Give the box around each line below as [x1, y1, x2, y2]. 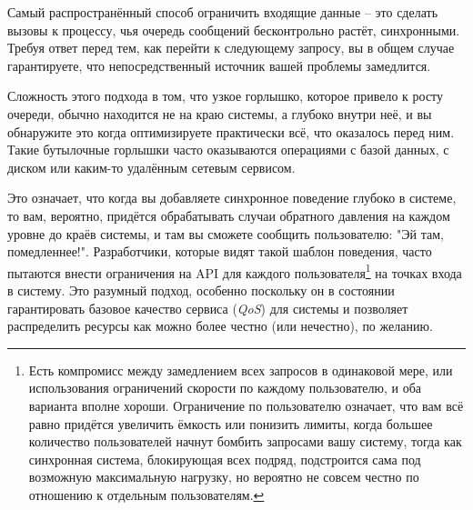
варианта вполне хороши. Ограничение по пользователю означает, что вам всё [28, 395, 464, 415]
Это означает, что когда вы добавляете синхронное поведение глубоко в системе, [7, 188, 457, 207]
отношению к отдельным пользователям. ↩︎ [28, 485, 265, 504]
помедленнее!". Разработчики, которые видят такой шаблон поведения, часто [7, 242, 432, 261]
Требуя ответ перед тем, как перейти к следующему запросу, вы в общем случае [7, 38, 455, 57]
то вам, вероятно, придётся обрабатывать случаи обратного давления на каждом [7, 205, 450, 225]
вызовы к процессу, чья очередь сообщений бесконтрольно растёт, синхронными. [7, 20, 460, 39]
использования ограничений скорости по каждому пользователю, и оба [28, 378, 422, 397]
